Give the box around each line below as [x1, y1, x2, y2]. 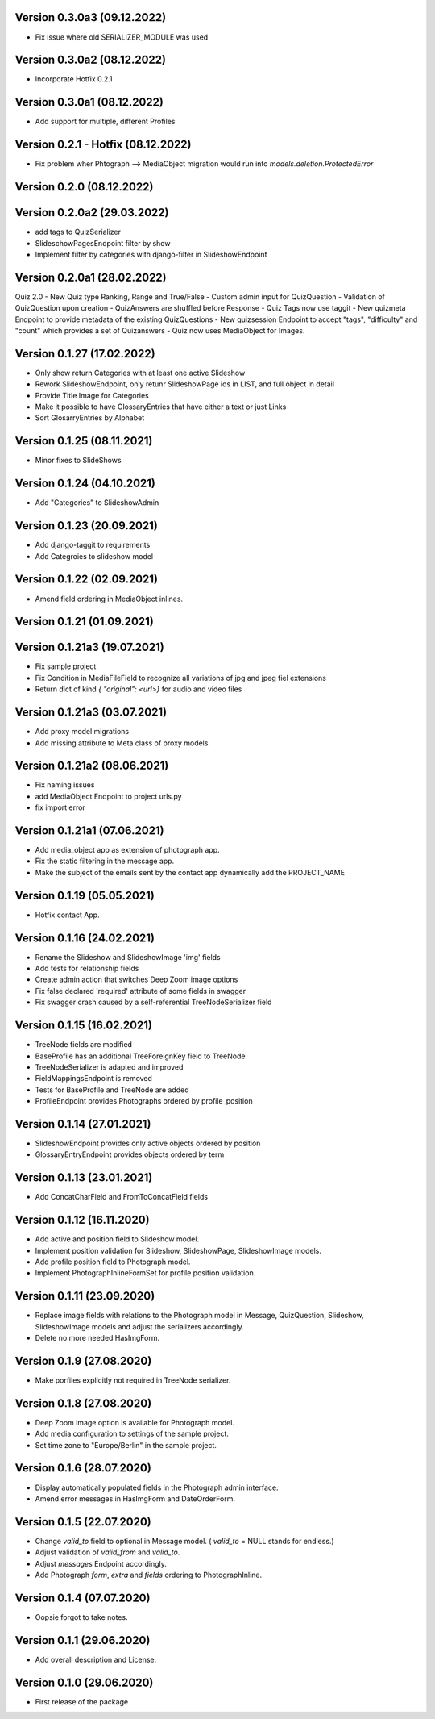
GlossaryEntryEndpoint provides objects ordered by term [35, 1149, 225, 1159]
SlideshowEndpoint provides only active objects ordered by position [35, 1138, 261, 1149]
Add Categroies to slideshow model [35, 551, 154, 561]
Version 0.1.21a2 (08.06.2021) [14, 759, 169, 773]
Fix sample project [35, 661, 97, 671]
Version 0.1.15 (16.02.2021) [14, 1019, 153, 1033]
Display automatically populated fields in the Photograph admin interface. [35, 1483, 279, 1492]
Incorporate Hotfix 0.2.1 [35, 74, 113, 84]
